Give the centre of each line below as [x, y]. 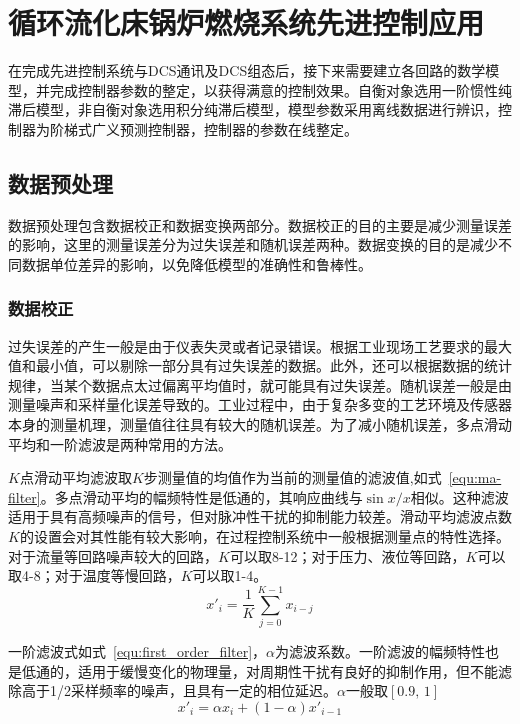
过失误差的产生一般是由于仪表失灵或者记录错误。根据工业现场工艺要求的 [246, 345]
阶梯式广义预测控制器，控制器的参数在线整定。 [203, 128]
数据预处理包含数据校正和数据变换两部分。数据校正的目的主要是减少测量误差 [260, 224]
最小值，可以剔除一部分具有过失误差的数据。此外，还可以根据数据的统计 [273, 365]
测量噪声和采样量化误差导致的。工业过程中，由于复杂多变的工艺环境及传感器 [260, 404]
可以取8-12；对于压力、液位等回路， [347, 555]
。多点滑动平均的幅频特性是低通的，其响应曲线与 [201, 496]
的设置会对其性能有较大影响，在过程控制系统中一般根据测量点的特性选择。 [264, 536]
